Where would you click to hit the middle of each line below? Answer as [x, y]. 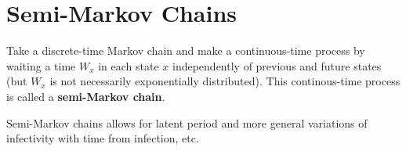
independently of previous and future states [277, 65]
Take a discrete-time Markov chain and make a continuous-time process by [186, 50]
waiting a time [41, 65]
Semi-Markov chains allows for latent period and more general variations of [187, 122]
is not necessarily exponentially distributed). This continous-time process [225, 81]
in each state [129, 65]
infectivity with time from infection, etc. [103, 138]
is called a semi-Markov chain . [86, 96]
